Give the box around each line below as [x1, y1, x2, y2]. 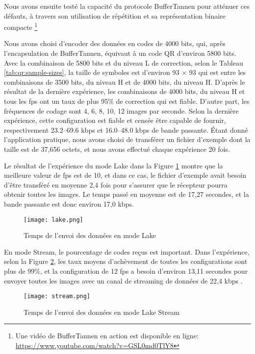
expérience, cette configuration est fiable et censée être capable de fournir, [4, 115, 226, 125]
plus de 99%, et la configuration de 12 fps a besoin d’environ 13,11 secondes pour [4, 265, 248, 276]
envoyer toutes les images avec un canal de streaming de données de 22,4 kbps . [4, 275, 243, 285]
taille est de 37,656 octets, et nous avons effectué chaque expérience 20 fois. [4, 143, 230, 154]
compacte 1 [4, 21, 38, 32]
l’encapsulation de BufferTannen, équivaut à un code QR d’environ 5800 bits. [4, 48, 236, 58]
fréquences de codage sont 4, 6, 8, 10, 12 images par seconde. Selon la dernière [4, 105, 239, 116]
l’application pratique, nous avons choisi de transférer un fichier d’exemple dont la [4, 134, 251, 144]
